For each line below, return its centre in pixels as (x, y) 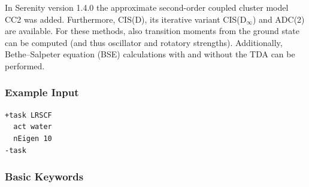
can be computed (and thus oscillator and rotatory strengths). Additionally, (144, 42)
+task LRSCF (28, 115)
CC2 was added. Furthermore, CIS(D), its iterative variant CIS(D (126, 19)
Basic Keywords (44, 177)
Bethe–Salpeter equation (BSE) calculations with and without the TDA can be (150, 54)
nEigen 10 (33, 138)
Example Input (42, 92)
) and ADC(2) (279, 19)
